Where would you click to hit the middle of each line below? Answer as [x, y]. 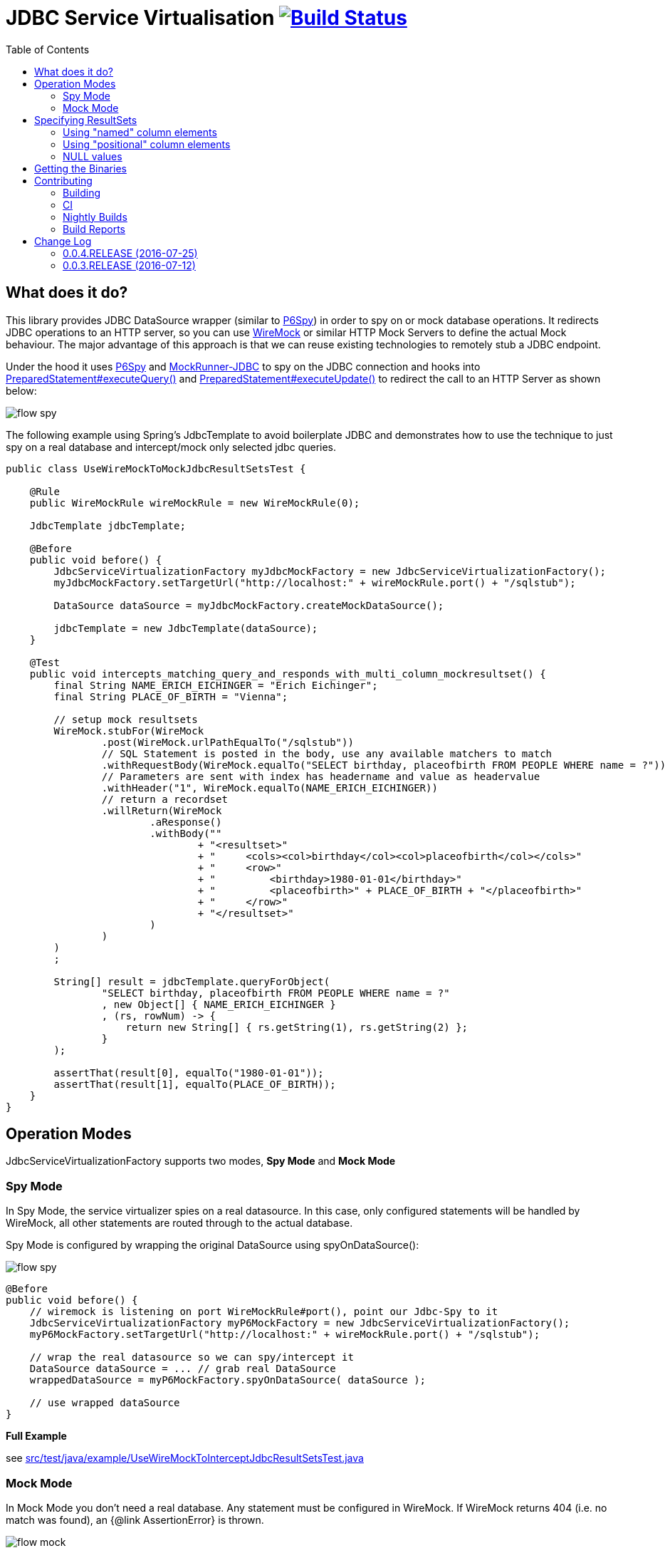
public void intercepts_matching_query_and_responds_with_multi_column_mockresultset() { [288, 674]
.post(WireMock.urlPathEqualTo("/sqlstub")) [227, 742]
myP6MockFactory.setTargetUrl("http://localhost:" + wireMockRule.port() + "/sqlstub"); [285, 1335]
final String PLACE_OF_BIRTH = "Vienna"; [171, 696]
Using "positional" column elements [147, 144]
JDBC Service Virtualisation [140, 18]
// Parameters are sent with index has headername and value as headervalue [321, 776]
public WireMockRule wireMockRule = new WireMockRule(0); [195, 503]
